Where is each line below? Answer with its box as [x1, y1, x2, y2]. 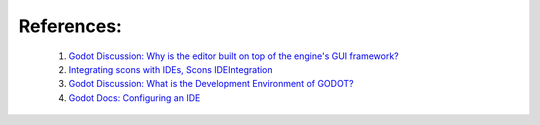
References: [18, 15, 122, 37]
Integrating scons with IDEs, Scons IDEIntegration [68, 63, 274, 75]
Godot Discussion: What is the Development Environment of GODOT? [68, 78, 354, 90]
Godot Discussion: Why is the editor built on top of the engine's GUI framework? [68, 50, 399, 62]
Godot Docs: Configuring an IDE [68, 91, 201, 104]
